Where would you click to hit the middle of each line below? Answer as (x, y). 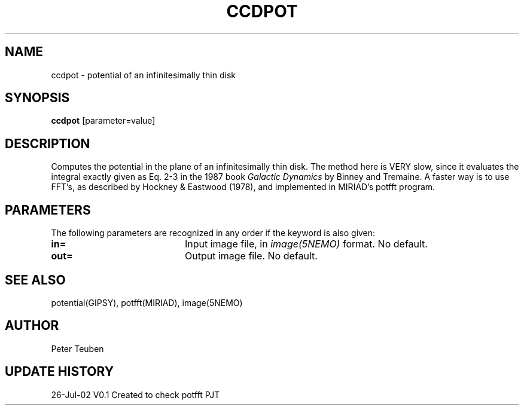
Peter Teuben (77, 348)
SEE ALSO (35, 280)
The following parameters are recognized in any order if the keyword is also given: (213, 233)
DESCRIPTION (48, 143)
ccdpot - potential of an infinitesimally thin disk (143, 75)
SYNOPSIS (37, 98)
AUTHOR (32, 326)
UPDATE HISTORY (60, 372)
